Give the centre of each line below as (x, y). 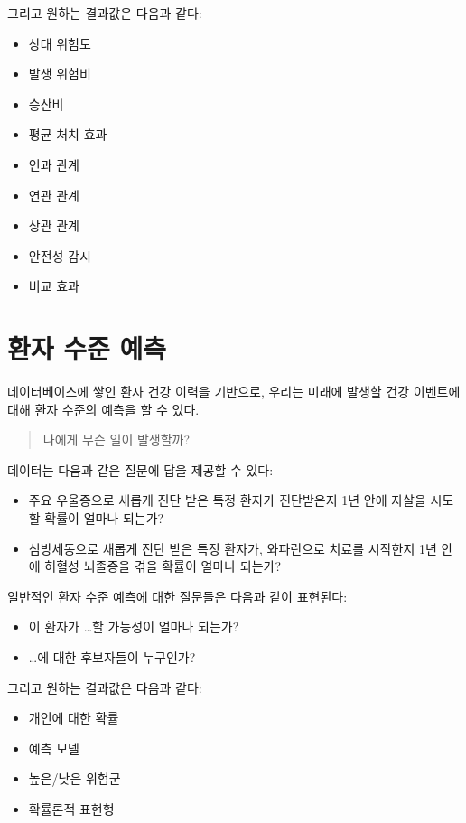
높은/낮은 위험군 (75, 778)
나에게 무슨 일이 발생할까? (116, 440)
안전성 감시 (60, 255)
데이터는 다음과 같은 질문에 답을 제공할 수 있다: (140, 469)
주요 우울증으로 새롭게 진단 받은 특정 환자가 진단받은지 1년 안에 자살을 (227, 500)
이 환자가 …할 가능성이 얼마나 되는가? (134, 627)
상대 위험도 (60, 43)
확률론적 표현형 (71, 808)
